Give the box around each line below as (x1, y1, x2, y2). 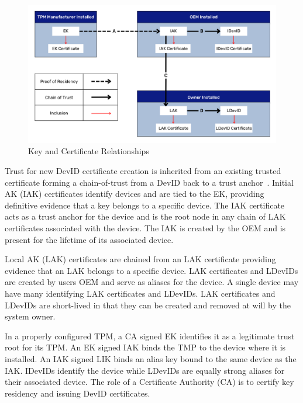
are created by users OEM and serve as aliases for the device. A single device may (5, 276, 299, 288)
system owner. (5, 310, 56, 322)
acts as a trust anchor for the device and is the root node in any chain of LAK (5, 210, 286, 223)
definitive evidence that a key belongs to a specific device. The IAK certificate (5, 199, 285, 211)
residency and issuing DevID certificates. (5, 387, 150, 399)
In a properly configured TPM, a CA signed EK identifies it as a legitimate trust (5, 329, 295, 342)
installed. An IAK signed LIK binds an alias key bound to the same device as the (5, 352, 297, 364)
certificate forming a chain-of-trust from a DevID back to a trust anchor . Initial (5, 176, 294, 188)
